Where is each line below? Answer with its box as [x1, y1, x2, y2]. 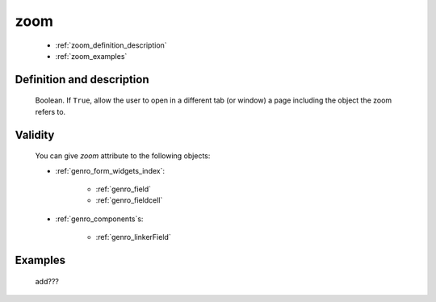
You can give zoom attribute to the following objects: [35, 151, 211, 161]
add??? [35, 276, 60, 286]
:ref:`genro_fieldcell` [95, 195, 163, 205]
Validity [15, 128, 55, 141]
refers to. [35, 107, 66, 116]
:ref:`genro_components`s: [55, 214, 144, 224]
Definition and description [15, 73, 149, 86]
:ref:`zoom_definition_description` [55, 40, 167, 50]
